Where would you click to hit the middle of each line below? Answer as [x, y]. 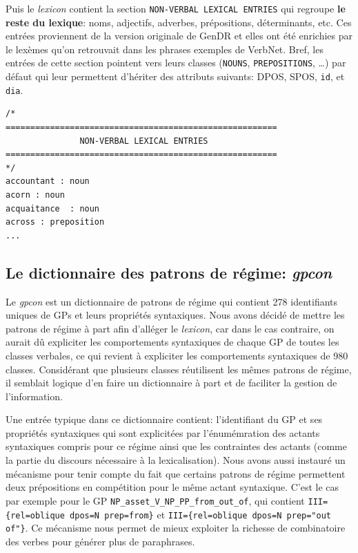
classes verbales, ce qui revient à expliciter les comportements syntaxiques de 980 [177, 355]
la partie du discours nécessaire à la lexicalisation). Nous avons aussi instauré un [176, 460]
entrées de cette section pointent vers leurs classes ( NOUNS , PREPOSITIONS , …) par [176, 63]
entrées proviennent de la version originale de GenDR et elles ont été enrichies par [179, 36]
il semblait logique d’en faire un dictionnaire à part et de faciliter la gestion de [171, 383]
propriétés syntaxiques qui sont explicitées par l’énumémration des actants [163, 432]
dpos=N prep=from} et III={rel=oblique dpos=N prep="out [201, 514]
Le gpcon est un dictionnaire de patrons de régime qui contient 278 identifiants [172, 301]
